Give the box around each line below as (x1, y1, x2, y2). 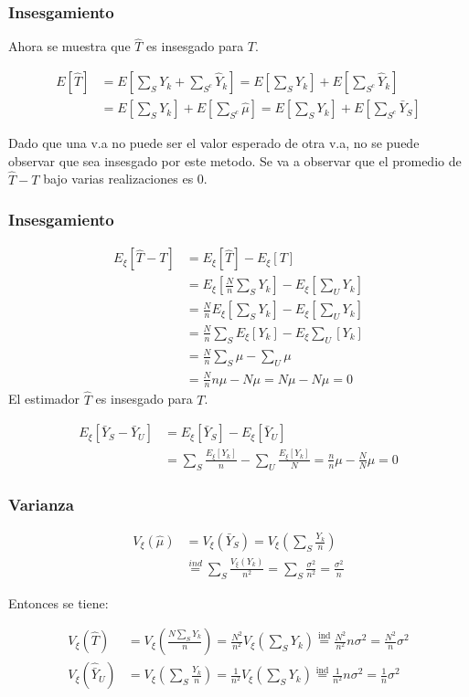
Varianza (8, 492, 74, 515)
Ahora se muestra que (8, 37, 131, 56)
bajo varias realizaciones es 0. (43, 169, 208, 188)
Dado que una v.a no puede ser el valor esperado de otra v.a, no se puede (8, 133, 420, 153)
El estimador (8, 389, 80, 408)
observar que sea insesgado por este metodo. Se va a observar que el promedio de (8, 151, 462, 170)
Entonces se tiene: (8, 593, 109, 612)
